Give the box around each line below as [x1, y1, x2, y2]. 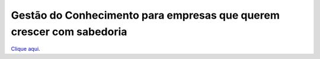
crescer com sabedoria [11, 25, 127, 38]
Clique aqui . [11, 46, 41, 53]
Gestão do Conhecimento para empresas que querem [11, 9, 280, 22]
